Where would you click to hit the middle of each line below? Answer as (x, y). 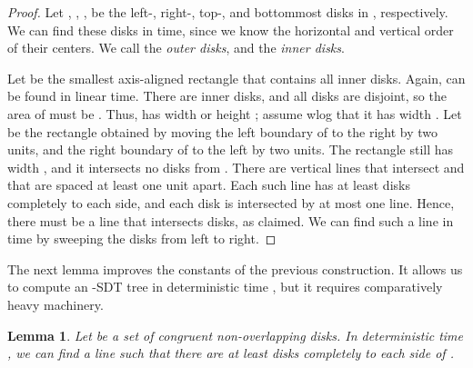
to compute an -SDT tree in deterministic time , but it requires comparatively (225, 287)
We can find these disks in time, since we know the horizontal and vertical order (231, 30)
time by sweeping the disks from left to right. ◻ (142, 239)
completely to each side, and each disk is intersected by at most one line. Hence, (231, 202)
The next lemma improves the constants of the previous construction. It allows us (235, 269)
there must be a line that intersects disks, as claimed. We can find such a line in (231, 220)
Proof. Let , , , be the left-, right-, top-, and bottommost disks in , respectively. (228, 12)
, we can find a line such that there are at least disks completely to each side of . (231, 353)
